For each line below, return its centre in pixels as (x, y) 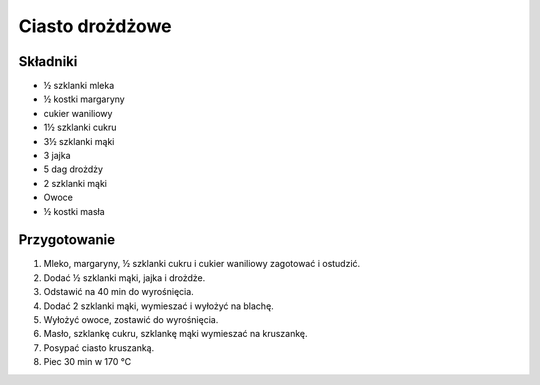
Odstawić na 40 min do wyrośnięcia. (118, 292)
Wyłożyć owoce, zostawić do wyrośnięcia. (131, 320)
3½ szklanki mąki (79, 141)
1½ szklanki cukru (80, 127)
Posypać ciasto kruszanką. (99, 347)
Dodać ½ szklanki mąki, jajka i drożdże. (124, 277)
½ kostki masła (74, 211)
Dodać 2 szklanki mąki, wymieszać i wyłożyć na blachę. (158, 306)
